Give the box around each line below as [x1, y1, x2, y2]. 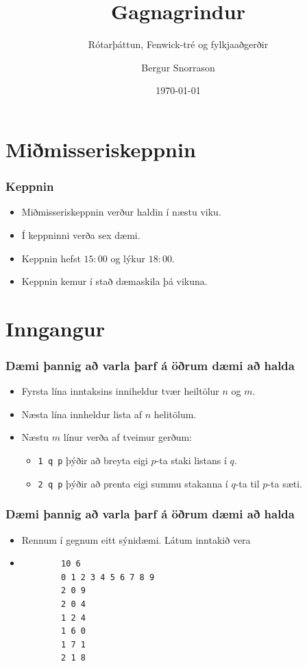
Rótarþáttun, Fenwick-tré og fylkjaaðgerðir [88, 37, 269, 51]
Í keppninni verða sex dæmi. [21, 227, 140, 242]
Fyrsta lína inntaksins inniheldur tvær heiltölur [21, 384, 219, 398]
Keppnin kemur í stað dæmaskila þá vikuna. [21, 274, 208, 288]
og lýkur [110, 251, 146, 265]
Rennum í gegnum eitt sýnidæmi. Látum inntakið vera [21, 532, 251, 547]
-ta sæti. [267, 476, 302, 490]
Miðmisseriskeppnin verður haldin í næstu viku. [21, 205, 221, 219]
